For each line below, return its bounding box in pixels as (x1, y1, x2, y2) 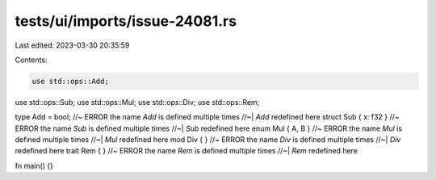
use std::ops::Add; (31, 77, 109, 86)
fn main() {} (15, 161, 54, 170)
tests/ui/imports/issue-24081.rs (15, 12, 237, 30)
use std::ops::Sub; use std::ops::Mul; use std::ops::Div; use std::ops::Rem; (15, 97, 260, 107)
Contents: (15, 55, 48, 65)
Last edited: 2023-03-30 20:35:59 (15, 40, 130, 50)
